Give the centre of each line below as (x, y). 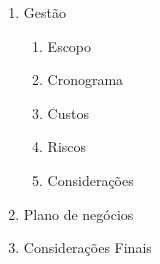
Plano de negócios (78, 213)
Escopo (69, 45)
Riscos (67, 146)
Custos (68, 112)
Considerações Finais (87, 247)
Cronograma (85, 79)
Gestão (44, 12)
